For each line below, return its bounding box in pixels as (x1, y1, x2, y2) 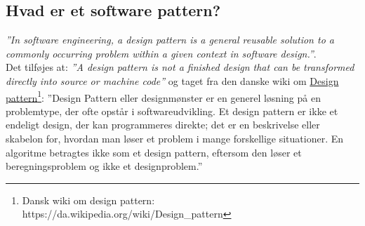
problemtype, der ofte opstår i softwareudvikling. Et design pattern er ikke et (6, 103, 338, 118)
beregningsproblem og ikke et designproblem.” (6, 159, 203, 173)
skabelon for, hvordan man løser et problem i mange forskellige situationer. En (6, 131, 344, 146)
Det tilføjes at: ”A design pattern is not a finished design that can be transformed (6, 60, 354, 74)
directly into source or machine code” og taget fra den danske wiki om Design (6, 73, 339, 88)
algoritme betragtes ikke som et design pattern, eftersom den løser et (6, 145, 302, 159)
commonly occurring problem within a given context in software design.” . (6, 46, 317, 60)
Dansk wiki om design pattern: (22, 192, 155, 207)
